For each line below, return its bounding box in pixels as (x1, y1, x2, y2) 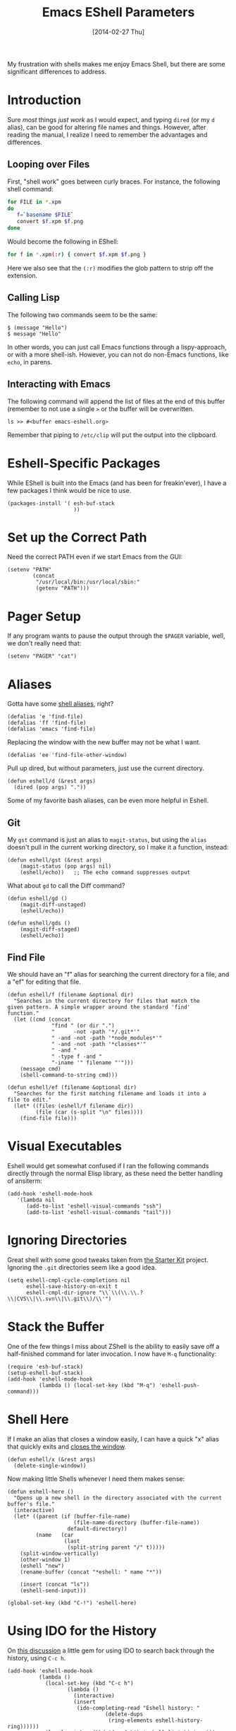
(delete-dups (104, 1711, 143, 1718)
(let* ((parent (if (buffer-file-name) (13, 1513, 131, 1520)
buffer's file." (7, 1500, 55, 1508)
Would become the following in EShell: (7, 237, 119, 246)
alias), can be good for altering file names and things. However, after (7, 123, 206, 131)
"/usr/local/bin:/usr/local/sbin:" (35, 578, 140, 586)
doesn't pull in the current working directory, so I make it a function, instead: (7, 843, 229, 852)
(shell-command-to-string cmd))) (20, 1071, 118, 1078)
